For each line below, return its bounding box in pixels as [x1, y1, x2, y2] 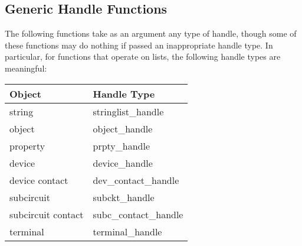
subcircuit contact [9, 207, 84, 221]
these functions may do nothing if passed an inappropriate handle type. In [5, 38, 273, 51]
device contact [9, 173, 68, 187]
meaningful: [5, 61, 47, 74]
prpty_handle [93, 138, 150, 153]
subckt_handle [93, 190, 155, 204]
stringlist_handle [93, 104, 164, 118]
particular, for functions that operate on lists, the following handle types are [5, 50, 281, 63]
